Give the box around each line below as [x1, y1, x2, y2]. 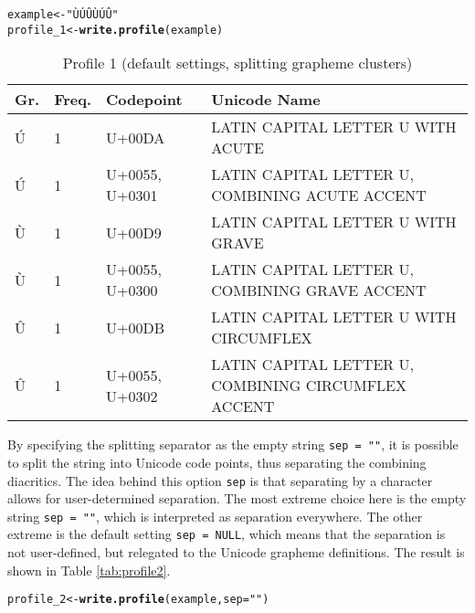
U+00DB [106, 316, 165, 338]
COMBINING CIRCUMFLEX [211, 375, 406, 396]
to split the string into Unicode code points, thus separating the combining [7, 452, 427, 471]
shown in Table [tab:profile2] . [7, 560, 171, 579]
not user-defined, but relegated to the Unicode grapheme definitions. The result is [7, 543, 465, 562]
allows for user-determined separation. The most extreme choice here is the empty [7, 489, 467, 508]
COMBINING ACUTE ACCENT [211, 185, 427, 206]
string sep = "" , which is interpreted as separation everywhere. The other [7, 506, 423, 525]
